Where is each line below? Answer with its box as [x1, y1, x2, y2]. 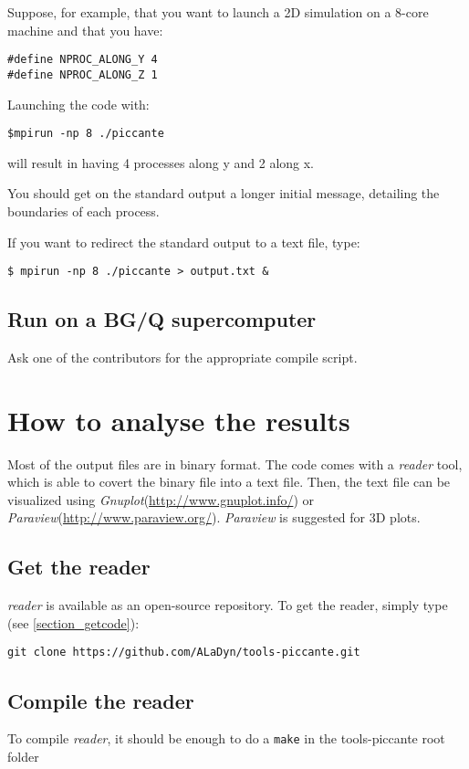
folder [7, 746, 39, 765]
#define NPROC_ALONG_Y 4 [7, 53, 158, 67]
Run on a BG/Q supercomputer [7, 305, 317, 333]
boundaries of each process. [7, 201, 160, 220]
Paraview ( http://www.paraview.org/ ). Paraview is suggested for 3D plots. [7, 508, 421, 527]
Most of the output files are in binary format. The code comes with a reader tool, [7, 454, 463, 473]
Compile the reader [7, 686, 194, 714]
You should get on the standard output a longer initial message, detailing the [7, 184, 440, 203]
